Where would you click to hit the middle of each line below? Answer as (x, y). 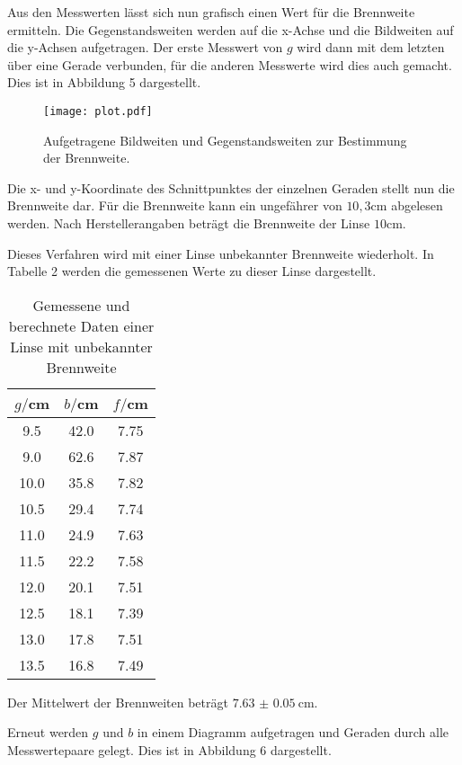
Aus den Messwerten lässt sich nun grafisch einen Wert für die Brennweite (211, 12)
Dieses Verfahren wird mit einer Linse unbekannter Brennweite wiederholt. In (221, 253)
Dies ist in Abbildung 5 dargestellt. (104, 82)
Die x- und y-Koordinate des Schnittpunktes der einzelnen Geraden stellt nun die (231, 187)
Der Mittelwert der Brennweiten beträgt (118, 702)
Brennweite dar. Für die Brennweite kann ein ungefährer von (175, 205)
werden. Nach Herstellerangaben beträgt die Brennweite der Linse (189, 223)
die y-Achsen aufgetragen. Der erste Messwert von (145, 47)
